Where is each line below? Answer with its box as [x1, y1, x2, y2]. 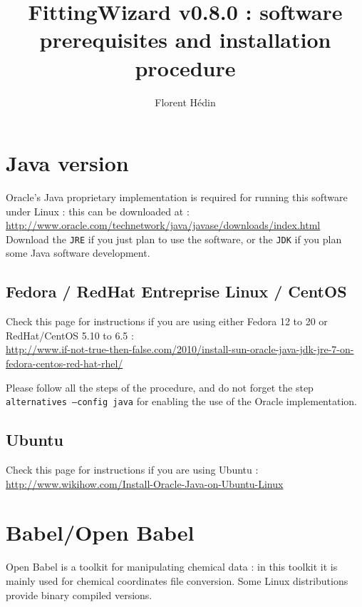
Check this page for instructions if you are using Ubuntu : [6, 462, 259, 477]
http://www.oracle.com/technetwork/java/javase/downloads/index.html [6, 218, 321, 233]
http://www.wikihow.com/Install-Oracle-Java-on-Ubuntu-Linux [6, 476, 284, 491]
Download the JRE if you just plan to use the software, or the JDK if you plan [6, 231, 342, 246]
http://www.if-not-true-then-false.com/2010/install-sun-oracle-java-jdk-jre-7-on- [6, 342, 354, 357]
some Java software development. [6, 245, 150, 260]
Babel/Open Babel [6, 518, 195, 547]
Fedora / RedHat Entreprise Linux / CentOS [6, 280, 347, 302]
